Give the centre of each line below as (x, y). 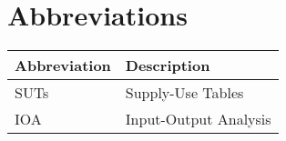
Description (168, 65)
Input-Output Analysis (198, 119)
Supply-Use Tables (184, 93)
